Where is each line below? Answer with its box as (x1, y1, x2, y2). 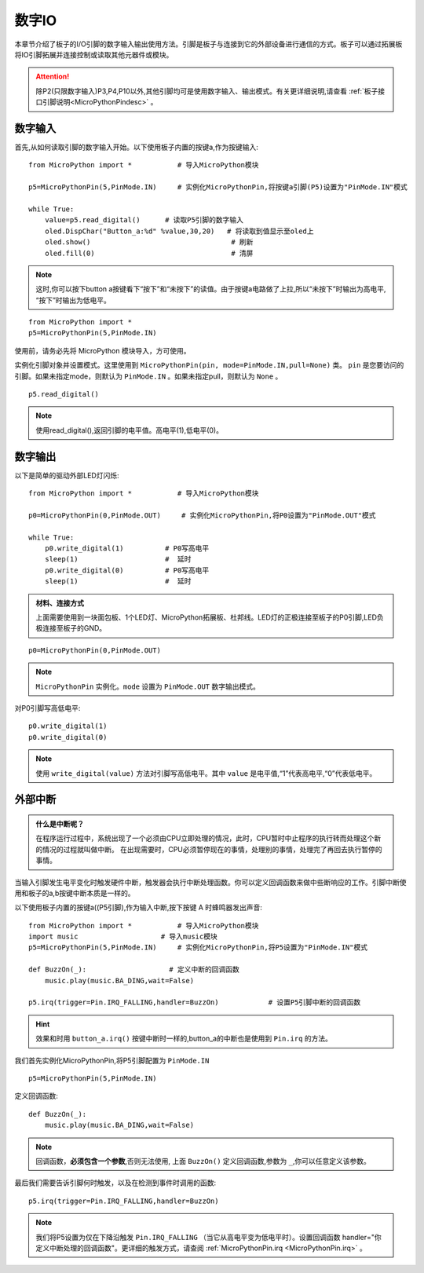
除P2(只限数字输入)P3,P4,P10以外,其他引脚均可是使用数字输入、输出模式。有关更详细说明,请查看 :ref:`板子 (35, 86, 378, 96)
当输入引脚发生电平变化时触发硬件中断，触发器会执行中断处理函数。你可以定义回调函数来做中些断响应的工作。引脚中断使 (14, 877, 407, 887)
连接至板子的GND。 (42, 624, 107, 633)
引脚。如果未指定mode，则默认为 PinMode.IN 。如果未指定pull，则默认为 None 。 (14, 371, 283, 381)
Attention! (35, 71, 70, 82)
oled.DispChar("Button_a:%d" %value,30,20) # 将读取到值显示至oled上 (44, 226, 314, 236)
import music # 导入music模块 (28, 932, 217, 942)
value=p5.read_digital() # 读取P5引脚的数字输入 (44, 216, 243, 225)
